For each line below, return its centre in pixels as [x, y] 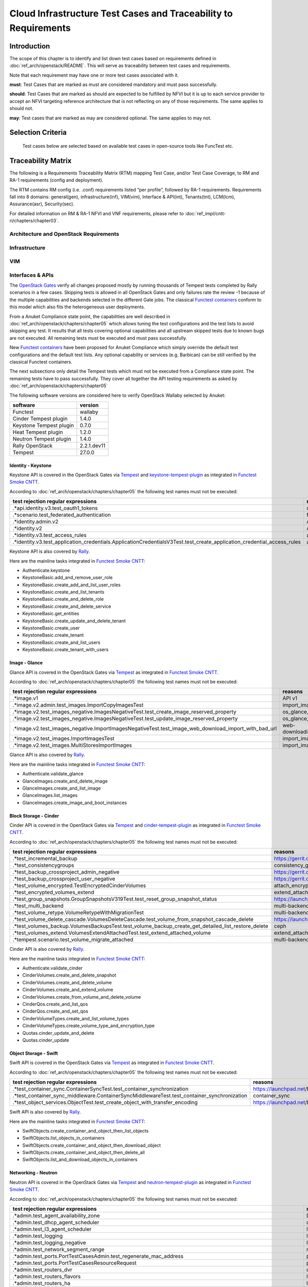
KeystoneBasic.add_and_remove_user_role [68, 578]
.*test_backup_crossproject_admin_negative [66, 872]
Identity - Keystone [31, 465]
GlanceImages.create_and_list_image [62, 788]
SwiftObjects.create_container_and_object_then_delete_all [83, 1153]
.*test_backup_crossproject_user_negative [64, 879]
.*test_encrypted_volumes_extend [53, 892]
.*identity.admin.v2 [35, 521]
